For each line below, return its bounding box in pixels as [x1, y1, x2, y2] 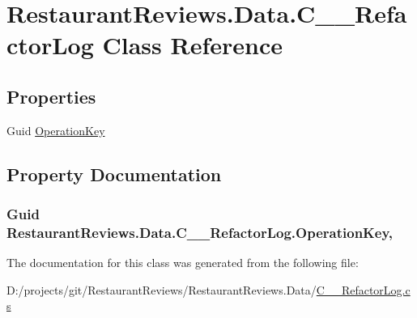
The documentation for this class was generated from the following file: [6, 254, 359, 271]
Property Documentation [6, 161, 222, 186]
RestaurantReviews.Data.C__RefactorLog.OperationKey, [6, 222, 394, 242]
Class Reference [102, 28, 283, 61]
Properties [6, 83, 96, 108]
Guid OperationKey [6, 121, 105, 138]
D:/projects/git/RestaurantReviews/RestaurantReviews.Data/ [6, 281, 317, 298]
